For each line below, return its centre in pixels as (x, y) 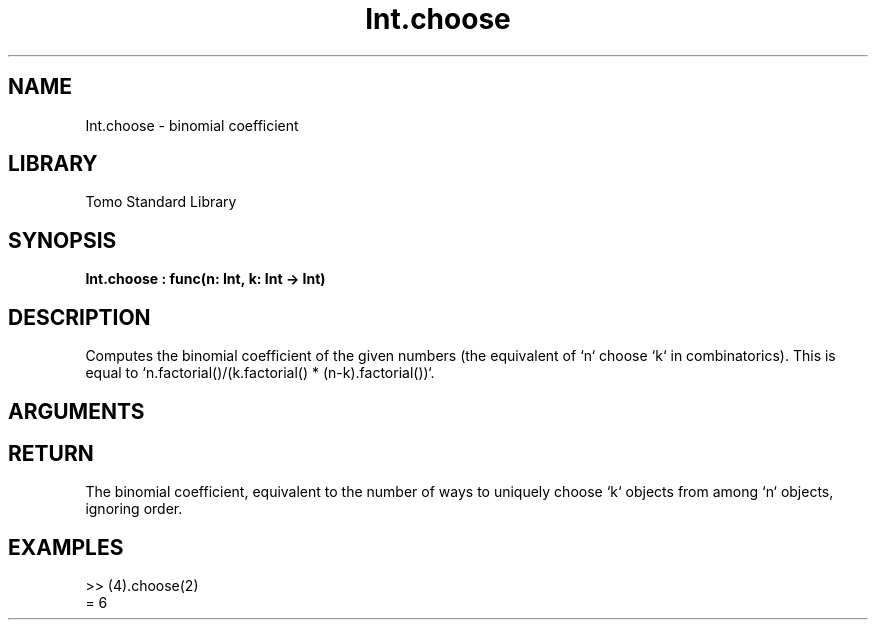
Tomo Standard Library (161, 202)
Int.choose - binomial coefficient (192, 125)
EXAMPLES (66, 547)
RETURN (51, 453)
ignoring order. (134, 509)
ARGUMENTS (76, 411)
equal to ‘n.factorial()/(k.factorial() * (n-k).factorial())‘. (260, 373)
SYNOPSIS (62, 240)
